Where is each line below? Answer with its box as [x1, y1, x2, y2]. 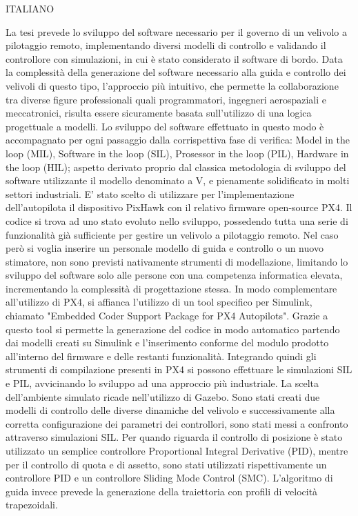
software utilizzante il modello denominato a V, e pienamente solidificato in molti [6, 173, 350, 188]
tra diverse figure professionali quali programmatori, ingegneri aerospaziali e [6, 92, 327, 106]
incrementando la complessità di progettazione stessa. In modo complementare [6, 281, 337, 295]
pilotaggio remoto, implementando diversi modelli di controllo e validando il [6, 38, 326, 52]
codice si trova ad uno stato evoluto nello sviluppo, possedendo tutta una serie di [6, 213, 348, 228]
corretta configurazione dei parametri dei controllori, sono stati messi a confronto [6, 416, 348, 430]
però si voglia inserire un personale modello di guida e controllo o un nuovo [6, 241, 324, 255]
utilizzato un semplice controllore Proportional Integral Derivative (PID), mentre [6, 444, 348, 457]
